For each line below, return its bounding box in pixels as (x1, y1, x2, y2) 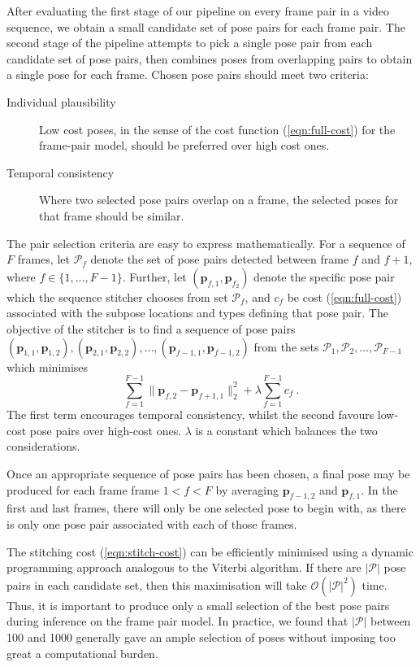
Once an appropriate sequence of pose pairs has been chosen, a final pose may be (6, 465, 410, 482)
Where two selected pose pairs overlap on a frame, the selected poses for (39, 191, 399, 208)
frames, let (17, 251, 70, 268)
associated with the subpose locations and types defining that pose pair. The (6, 304, 388, 321)
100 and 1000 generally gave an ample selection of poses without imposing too (6, 628, 396, 645)
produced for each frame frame (6, 481, 159, 498)
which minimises (6, 358, 89, 375)
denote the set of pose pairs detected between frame (90, 251, 349, 268)
